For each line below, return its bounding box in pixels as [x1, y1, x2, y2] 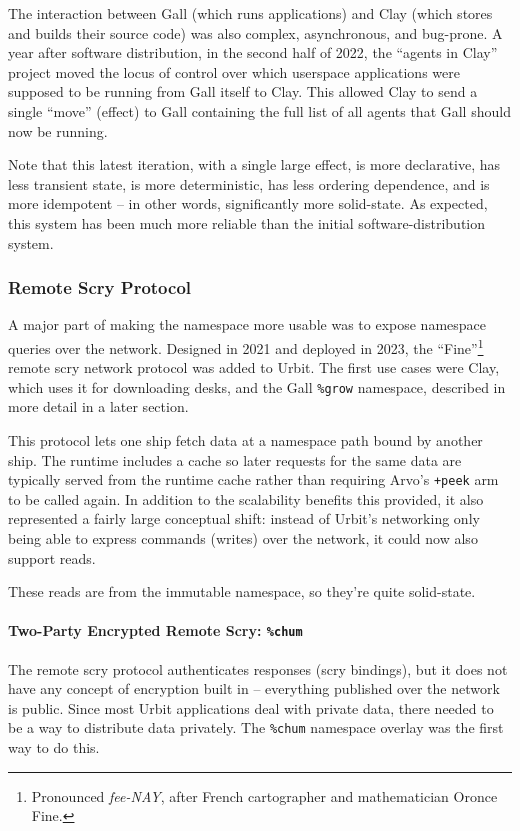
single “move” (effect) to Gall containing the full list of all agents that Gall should [8, 100, 511, 121]
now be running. [8, 120, 108, 141]
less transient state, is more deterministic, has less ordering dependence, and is [8, 173, 490, 194]
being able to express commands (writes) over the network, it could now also [8, 528, 478, 549]
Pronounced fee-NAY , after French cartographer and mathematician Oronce [31, 785, 498, 806]
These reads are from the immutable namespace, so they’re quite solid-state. [8, 581, 476, 602]
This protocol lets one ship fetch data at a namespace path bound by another [8, 430, 483, 451]
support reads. [8, 547, 96, 568]
